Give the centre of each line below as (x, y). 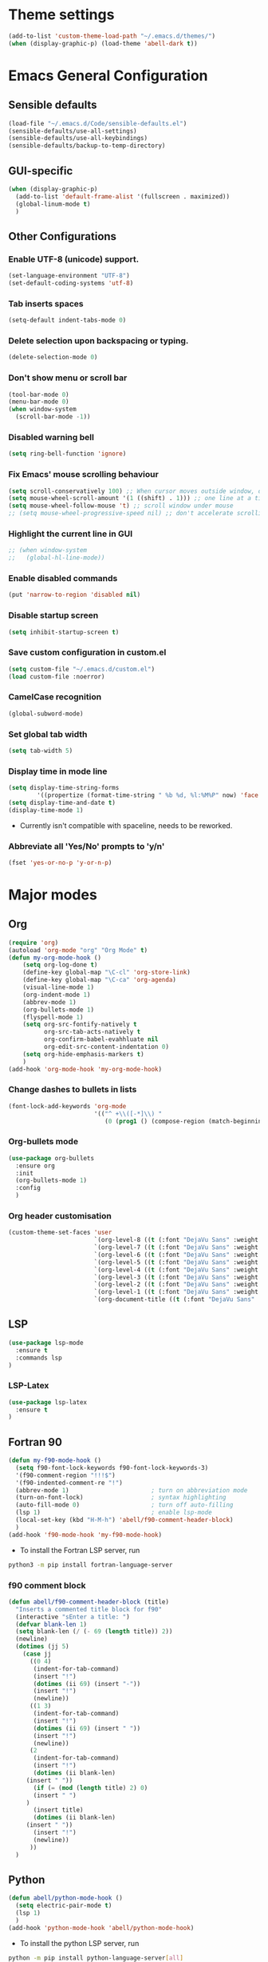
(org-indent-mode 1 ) (57, 995)
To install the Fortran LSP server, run (80, 1550)
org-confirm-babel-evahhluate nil (101, 1039)
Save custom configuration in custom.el (87, 652)
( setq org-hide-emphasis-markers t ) (84, 1054)
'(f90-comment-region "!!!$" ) (65, 1475)
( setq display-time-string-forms (64, 788)
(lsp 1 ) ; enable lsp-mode (114, 1513)
